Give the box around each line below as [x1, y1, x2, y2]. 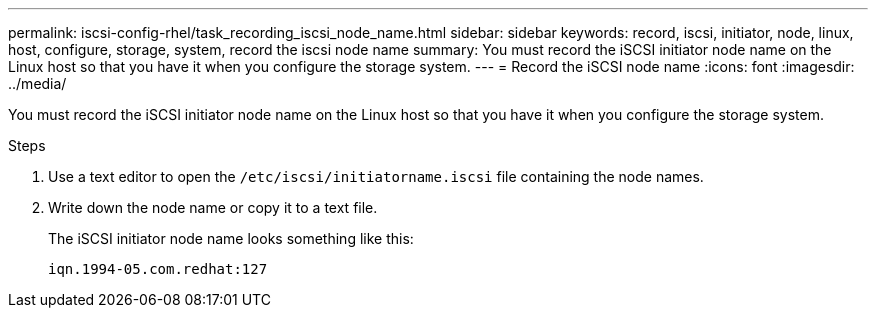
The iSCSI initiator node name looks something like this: [48, 230, 414, 247]
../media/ [8, 75, 67, 92]
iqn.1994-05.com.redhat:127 [48, 261, 268, 277]
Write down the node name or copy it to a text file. [48, 199, 378, 216]
